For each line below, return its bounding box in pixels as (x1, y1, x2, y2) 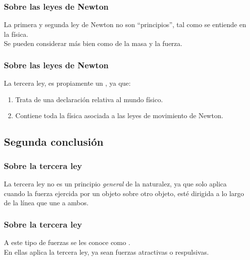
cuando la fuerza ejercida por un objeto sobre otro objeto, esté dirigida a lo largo (4, 188, 244, 198)
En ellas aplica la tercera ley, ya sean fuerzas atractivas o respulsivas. (4, 246, 209, 257)
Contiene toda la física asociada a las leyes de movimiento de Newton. (15, 110, 223, 121)
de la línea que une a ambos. (4, 198, 89, 208)
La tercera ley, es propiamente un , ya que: (4, 78, 131, 88)
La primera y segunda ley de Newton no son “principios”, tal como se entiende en (4, 19, 246, 30)
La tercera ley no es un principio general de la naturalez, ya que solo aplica (4, 179, 227, 188)
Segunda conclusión (4, 134, 104, 149)
